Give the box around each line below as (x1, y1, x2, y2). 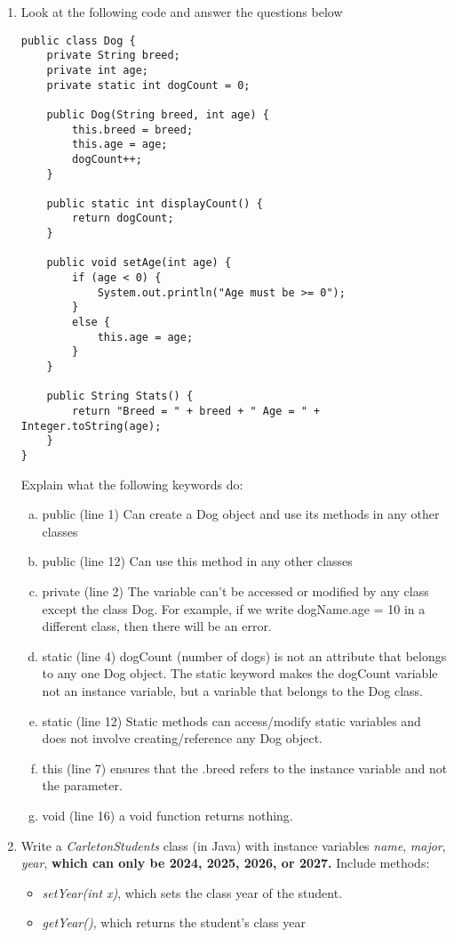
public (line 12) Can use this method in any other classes (42, 552, 353, 570)
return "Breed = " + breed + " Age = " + (72, 405, 321, 417)
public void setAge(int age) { (46, 256, 232, 270)
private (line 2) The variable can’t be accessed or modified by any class (42, 582, 429, 600)
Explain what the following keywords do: (20, 474, 243, 493)
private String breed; (46, 49, 180, 62)
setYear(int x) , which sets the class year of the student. (42, 883, 343, 902)
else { (72, 316, 111, 329)
